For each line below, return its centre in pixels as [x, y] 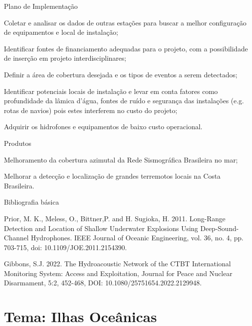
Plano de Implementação [41, 6]
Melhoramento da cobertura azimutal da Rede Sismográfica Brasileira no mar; [121, 159]
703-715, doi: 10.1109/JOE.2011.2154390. [65, 247]
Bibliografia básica [31, 202]
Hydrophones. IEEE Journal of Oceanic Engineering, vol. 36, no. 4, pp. [137, 238]
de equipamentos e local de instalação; [61, 32]
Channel [16, 238]
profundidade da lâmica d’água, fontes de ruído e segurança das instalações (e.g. [124, 101]
